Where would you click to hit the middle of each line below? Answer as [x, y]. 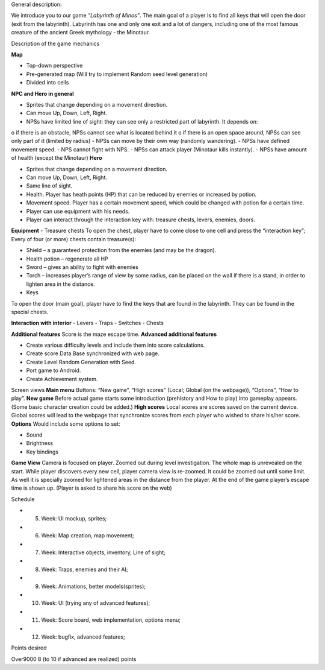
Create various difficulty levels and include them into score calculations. [116, 345]
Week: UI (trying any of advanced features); [96, 603]
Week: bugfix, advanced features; [83, 637]
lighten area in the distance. [61, 284]
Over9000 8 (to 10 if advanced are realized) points [74, 659]
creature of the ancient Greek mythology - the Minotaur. [81, 33]
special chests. [30, 312]
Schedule [23, 499]
